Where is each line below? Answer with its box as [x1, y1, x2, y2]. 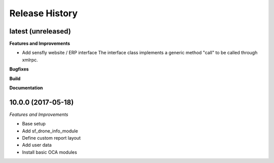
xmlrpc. [22, 56, 38, 63]
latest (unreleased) [9, 27, 71, 36]
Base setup [22, 121, 46, 127]
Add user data [22, 142, 52, 148]
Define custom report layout [22, 135, 81, 141]
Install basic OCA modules [22, 149, 77, 155]
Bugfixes [9, 66, 29, 72]
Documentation [9, 85, 43, 91]
